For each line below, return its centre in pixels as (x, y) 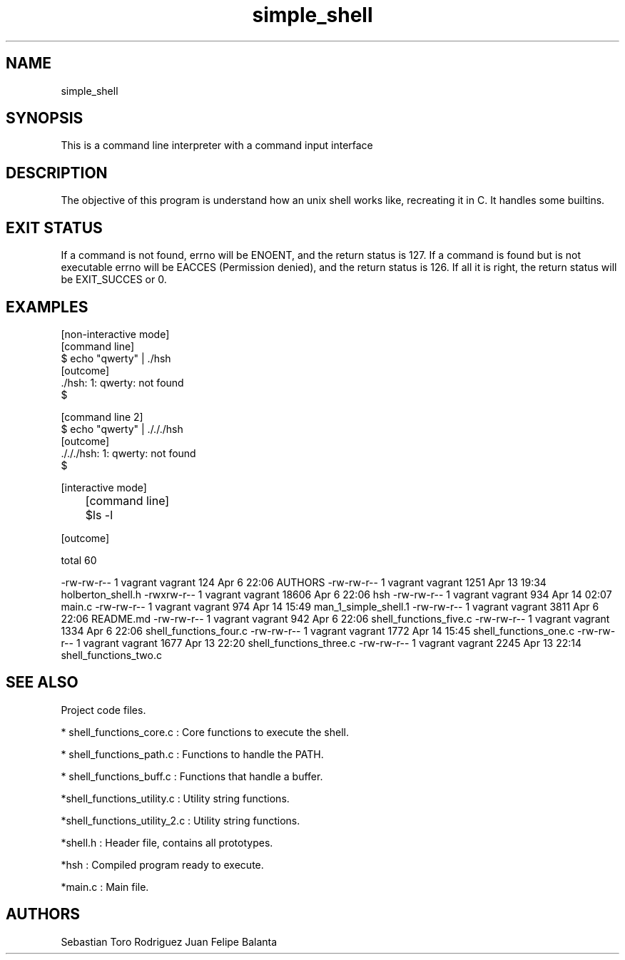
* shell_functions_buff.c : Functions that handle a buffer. (192, 776)
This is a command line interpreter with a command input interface (217, 145)
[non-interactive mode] (115, 334)
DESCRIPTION (57, 173)
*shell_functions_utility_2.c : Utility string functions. (181, 820)
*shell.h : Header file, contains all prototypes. (167, 842)
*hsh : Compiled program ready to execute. (162, 864)
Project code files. (103, 710)
